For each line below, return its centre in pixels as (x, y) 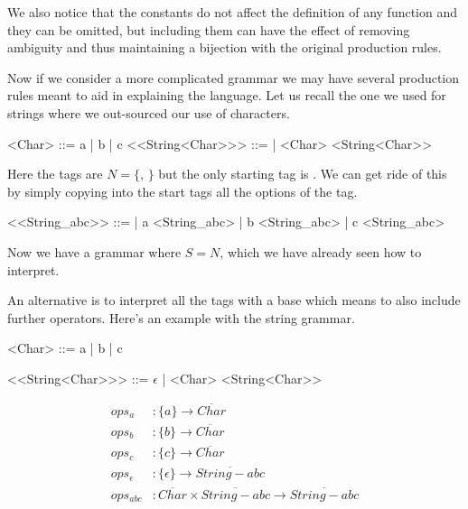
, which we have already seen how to (321, 251)
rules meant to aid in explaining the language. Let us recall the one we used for (227, 95)
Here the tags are (55, 174)
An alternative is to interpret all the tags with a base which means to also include (234, 300)
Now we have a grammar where (94, 251)
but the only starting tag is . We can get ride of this (303, 174)
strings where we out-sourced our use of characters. (149, 112)
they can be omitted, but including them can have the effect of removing (209, 29)
